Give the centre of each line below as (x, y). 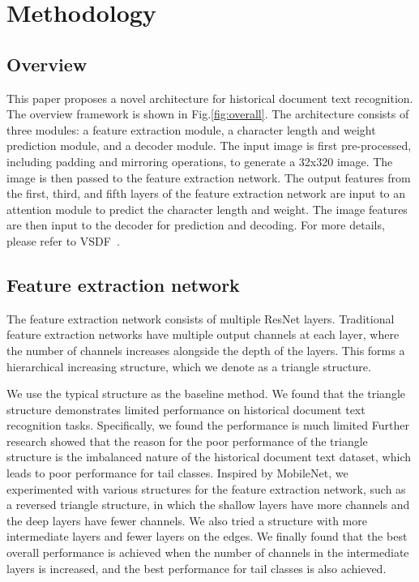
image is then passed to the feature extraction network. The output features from (209, 177)
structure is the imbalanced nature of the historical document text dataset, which (209, 457)
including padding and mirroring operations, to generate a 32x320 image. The (200, 161)
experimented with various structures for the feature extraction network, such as (206, 488)
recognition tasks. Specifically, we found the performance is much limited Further (208, 425)
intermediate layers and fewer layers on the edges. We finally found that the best (207, 536)
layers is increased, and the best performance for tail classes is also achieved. (197, 568)
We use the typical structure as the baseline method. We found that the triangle (206, 394)
